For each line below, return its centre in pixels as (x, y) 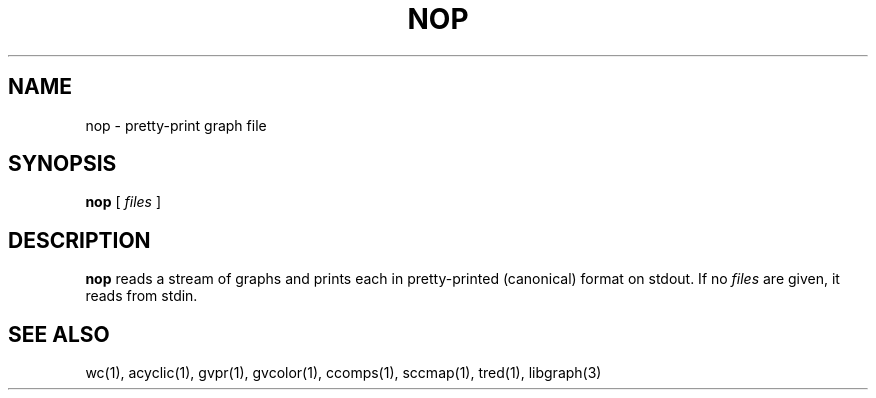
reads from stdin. (141, 296)
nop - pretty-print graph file (176, 125)
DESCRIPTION (79, 240)
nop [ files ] (123, 202)
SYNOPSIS (62, 164)
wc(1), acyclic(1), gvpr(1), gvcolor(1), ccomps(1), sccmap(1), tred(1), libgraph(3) (343, 373)
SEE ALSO (59, 334)
